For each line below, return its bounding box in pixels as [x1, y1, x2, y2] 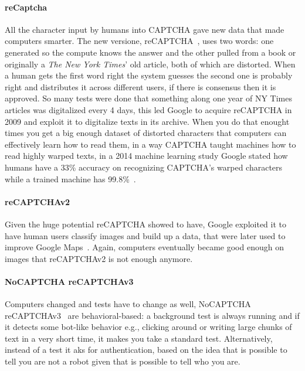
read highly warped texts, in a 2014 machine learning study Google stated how [5, 149, 288, 162]
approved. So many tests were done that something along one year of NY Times [5, 92, 292, 104]
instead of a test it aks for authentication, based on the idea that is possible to [5, 343, 287, 356]
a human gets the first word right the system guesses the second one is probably [5, 69, 293, 81]
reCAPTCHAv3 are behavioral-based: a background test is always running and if [5, 309, 300, 321]
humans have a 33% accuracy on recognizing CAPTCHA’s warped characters [5, 161, 283, 173]
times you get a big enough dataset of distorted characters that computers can [5, 127, 287, 139]
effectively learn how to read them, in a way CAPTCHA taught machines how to [5, 138, 296, 150]
